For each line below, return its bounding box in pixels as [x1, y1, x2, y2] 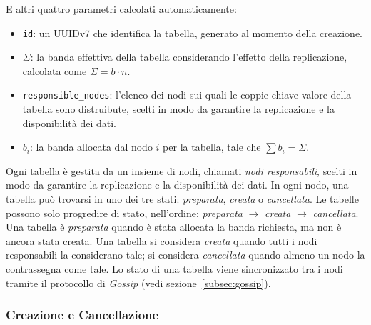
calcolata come [22, 63, 87, 78]
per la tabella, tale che [163, 139, 261, 154]
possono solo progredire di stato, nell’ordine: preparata [6, 205, 243, 220]
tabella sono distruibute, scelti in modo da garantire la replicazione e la [22, 101, 335, 116]
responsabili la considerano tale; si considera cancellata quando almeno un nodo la [6, 247, 365, 262]
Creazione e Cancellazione [6, 306, 159, 324]
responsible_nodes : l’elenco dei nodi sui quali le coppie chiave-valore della [22, 87, 352, 102]
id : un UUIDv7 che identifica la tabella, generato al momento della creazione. [22, 25, 362, 40]
